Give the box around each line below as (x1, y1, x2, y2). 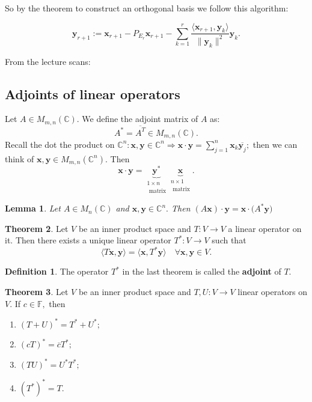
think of (5, 152, 34, 165)
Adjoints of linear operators (5, 84, 180, 103)
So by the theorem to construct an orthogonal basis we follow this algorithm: (5, 2, 289, 14)
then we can (252, 138, 298, 150)
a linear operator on (228, 222, 302, 234)
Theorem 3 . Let (5, 285, 69, 298)
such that (212, 234, 246, 246)
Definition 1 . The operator (5, 265, 109, 278)
